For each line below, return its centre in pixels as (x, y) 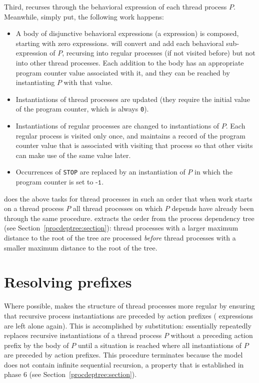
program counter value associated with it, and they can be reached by (123, 72)
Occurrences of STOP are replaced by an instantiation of (100, 172)
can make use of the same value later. (73, 155)
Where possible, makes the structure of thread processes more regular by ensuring (129, 306)
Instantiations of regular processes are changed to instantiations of (117, 125)
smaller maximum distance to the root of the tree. (81, 247)
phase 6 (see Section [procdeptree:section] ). (70, 374)
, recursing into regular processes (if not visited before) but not (159, 53)
